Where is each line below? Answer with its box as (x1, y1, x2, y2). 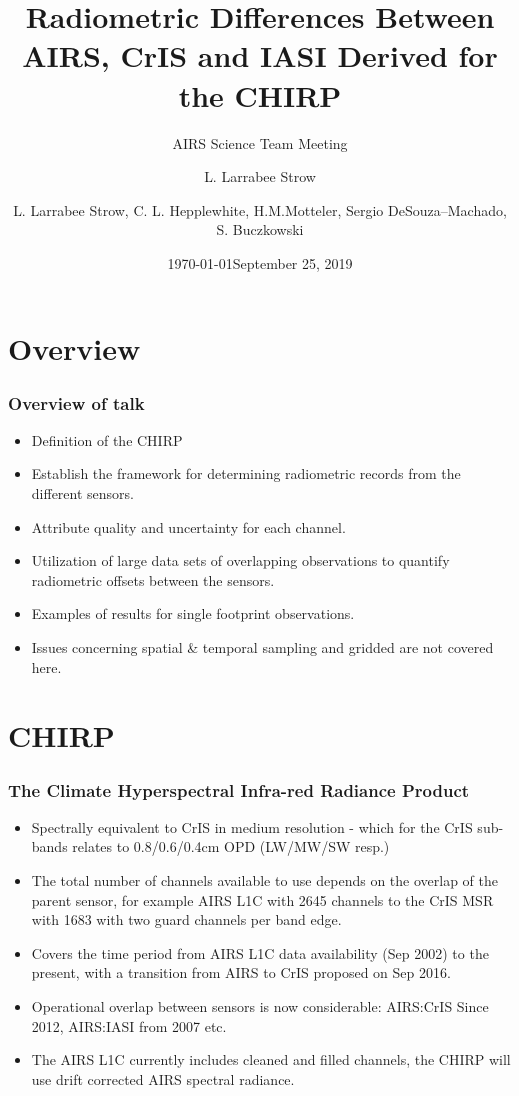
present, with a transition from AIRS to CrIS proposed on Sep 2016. (31, 962, 451, 983)
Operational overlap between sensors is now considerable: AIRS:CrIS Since (31, 995, 489, 1016)
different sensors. (31, 483, 134, 504)
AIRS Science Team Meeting (172, 132, 348, 153)
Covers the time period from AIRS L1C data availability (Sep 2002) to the (31, 942, 489, 963)
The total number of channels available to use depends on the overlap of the (31, 870, 498, 890)
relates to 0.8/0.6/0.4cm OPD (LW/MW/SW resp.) (72, 836, 390, 857)
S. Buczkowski (216, 219, 304, 240)
